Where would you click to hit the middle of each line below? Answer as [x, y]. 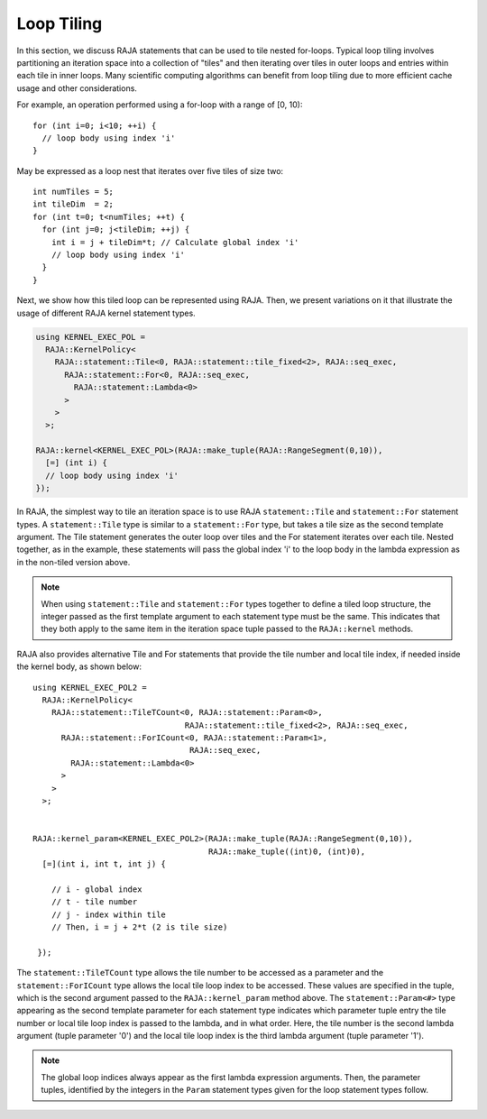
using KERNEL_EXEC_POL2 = [90, 687]
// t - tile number [94, 902]
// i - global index [96, 889]
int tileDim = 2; [74, 204]
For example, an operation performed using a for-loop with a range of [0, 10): [160, 105]
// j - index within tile [109, 914]
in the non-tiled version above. [74, 562]
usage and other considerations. [77, 88]
